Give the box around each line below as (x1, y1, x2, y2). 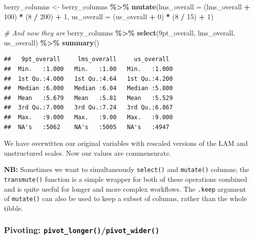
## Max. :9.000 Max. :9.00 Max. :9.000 (4, 113, 173, 121)
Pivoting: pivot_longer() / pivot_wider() (4, 224, 160, 236)
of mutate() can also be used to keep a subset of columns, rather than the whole (4, 193, 247, 204)
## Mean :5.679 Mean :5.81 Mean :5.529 (4, 94, 173, 102)
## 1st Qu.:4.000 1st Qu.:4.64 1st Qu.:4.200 (4, 75, 173, 82)
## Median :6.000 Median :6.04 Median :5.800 (4, 85, 173, 92)
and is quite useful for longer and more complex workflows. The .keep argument (4, 183, 246, 194)
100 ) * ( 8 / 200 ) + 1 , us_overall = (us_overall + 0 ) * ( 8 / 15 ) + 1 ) (4, 11, 214, 21)
